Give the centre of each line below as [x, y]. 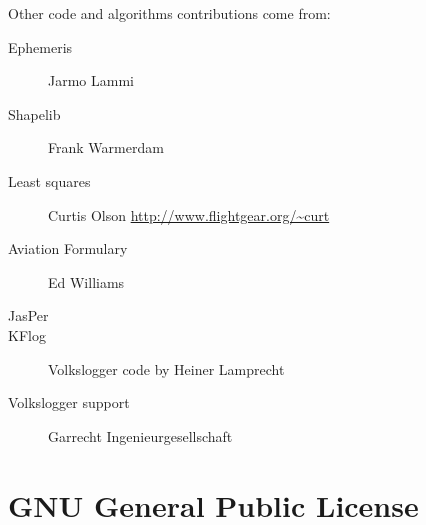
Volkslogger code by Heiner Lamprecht [166, 368]
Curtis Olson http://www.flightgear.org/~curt [189, 214]
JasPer [28, 315]
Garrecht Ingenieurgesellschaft [140, 435]
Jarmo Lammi [91, 80]
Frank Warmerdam [106, 147]
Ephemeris [40, 46]
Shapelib [34, 113]
